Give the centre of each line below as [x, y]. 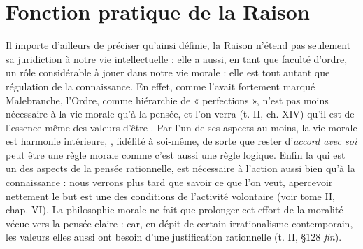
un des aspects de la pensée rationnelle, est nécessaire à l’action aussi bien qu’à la [180, 168]
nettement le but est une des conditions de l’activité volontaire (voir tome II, [170, 195]
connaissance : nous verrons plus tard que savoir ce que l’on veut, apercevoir [169, 182]
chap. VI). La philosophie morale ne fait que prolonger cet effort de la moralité [175, 209]
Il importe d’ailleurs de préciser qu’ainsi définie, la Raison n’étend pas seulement [178, 45]
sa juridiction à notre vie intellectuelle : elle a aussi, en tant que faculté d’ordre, [177, 58]
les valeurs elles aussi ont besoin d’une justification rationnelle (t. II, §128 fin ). [174, 237]
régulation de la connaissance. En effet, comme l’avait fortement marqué [161, 86]
